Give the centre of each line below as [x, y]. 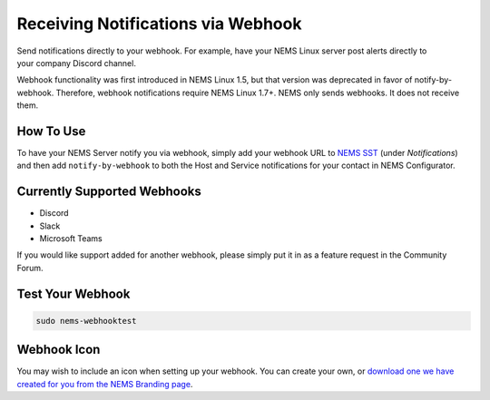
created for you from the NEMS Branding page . [105, 384]
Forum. [30, 268]
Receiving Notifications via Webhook [159, 24]
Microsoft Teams [71, 239]
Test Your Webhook [73, 293]
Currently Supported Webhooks [109, 192]
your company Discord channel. [76, 63]
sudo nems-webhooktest [86, 321]
